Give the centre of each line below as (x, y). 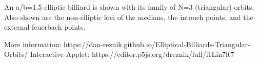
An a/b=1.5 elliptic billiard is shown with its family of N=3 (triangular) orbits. (129, 7)
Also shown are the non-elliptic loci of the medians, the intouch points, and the (129, 17)
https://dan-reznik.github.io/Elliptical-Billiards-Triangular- (157, 44)
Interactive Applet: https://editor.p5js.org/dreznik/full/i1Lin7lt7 (132, 54)
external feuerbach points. (45, 27)
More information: (33, 44)
